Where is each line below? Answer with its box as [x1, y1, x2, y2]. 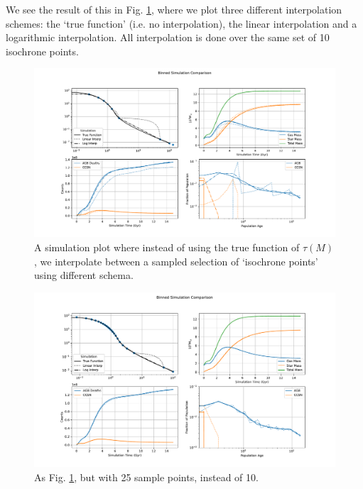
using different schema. [34, 268, 134, 282]
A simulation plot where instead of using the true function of [34, 240, 300, 255]
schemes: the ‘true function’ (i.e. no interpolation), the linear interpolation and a [6, 16, 357, 31]
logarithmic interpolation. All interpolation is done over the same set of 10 [6, 30, 330, 45]
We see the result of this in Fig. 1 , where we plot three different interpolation [6, 2, 342, 16]
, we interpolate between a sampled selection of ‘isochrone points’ [34, 253, 318, 268]
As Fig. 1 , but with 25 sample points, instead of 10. [34, 469, 259, 484]
